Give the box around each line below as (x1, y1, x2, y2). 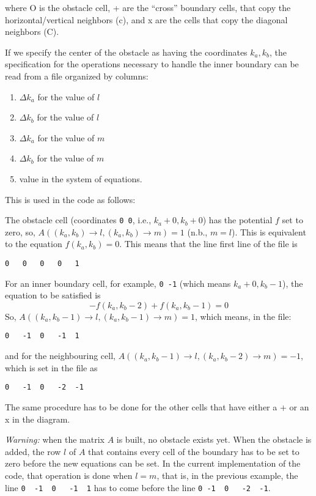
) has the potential (202, 213, 273, 226)
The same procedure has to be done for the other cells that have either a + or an (5, 400, 309, 413)
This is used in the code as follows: (5, 193, 136, 205)
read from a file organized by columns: (5, 69, 149, 82)
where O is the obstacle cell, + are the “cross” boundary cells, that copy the (5, 1, 291, 13)
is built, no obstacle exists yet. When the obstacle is (116, 433, 312, 446)
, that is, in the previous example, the (156, 468, 298, 481)
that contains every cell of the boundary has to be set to (88, 445, 299, 457)
